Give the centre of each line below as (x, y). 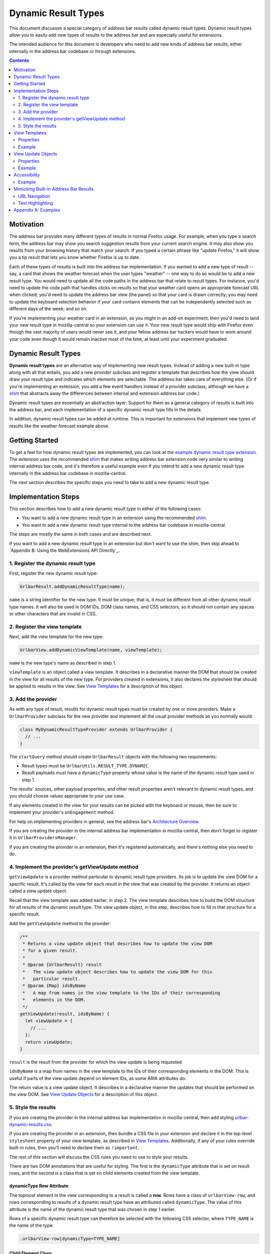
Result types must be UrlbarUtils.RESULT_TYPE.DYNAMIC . (85, 765)
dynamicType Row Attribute (39, 1186)
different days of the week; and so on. (48, 309)
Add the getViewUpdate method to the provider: (60, 923)
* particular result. (52, 979)
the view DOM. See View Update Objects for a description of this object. (84, 1094)
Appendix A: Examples (37, 210)
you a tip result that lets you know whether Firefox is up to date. (75, 257)
